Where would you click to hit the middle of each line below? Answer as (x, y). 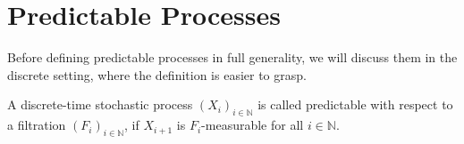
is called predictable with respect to (355, 104)
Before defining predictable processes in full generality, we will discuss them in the (232, 57)
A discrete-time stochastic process (100, 104)
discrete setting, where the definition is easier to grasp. (157, 74)
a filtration (37, 125)
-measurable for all (253, 125)
